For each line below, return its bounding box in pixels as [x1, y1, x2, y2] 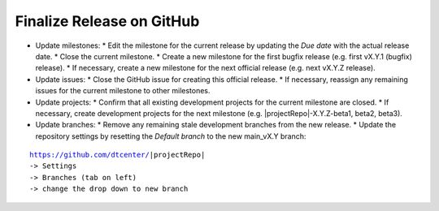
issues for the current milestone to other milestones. [35, 86, 211, 96]
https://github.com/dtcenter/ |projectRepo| [29, 150, 206, 160]
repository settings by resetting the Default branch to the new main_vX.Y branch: [35, 131, 306, 141]
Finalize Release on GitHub [15, 12, 200, 30]
